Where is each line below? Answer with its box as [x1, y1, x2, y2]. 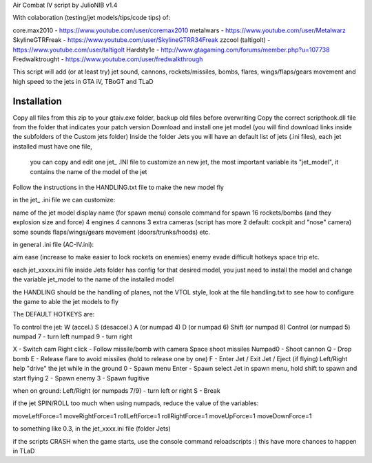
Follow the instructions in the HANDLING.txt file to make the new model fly [12, 183, 224, 191]
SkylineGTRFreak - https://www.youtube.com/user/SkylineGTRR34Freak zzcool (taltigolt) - [12, 36, 271, 44]
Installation [12, 95, 62, 107]
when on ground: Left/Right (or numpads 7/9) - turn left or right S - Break [12, 387, 220, 395]
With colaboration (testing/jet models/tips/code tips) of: [12, 14, 171, 22]
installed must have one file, [12, 142, 93, 151]
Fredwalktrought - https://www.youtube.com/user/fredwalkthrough [12, 55, 203, 63]
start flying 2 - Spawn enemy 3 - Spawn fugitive [12, 374, 149, 382]
